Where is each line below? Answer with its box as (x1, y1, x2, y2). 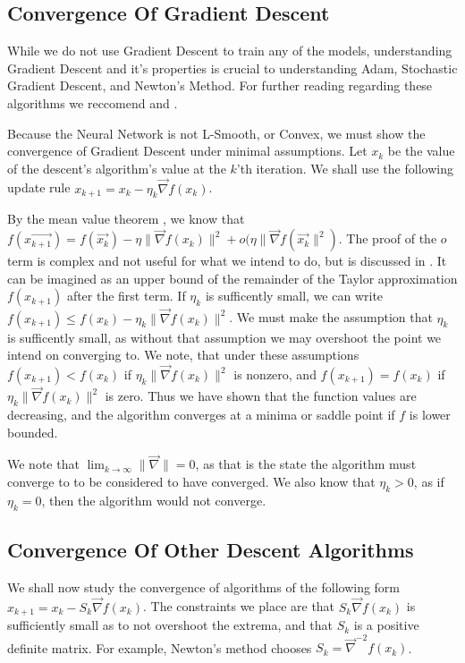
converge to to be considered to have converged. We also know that (7, 472, 376, 491)
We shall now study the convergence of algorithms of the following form (7, 577, 401, 596)
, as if (413, 472, 444, 491)
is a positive (353, 616, 419, 634)
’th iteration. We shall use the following (236, 158, 453, 177)
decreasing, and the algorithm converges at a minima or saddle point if (7, 405, 395, 424)
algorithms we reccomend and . (7, 93, 178, 112)
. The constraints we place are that (142, 597, 335, 616)
